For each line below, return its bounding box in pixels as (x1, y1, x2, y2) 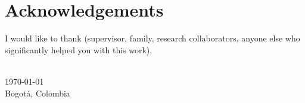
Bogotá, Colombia (5, 86, 70, 99)
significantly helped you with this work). (5, 43, 152, 56)
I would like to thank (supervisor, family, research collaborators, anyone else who (5, 32, 300, 44)
